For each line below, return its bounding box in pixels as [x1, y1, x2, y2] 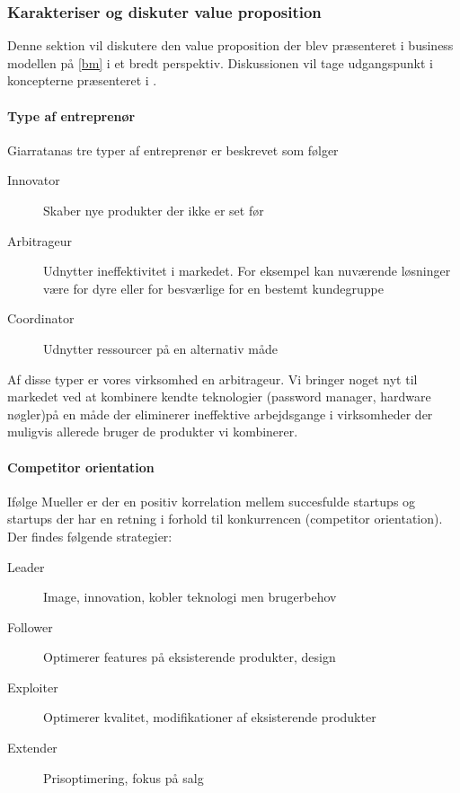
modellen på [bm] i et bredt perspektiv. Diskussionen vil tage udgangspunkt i [7, 53, 433, 72]
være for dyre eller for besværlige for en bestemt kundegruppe [43, 278, 384, 297]
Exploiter [7, 677, 58, 696]
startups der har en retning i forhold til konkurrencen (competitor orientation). [7, 509, 443, 528]
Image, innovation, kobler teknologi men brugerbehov [43, 587, 337, 606]
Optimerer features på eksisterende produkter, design [43, 648, 336, 666]
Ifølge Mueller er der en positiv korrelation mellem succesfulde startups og [7, 491, 416, 510]
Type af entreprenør [7, 106, 136, 125]
